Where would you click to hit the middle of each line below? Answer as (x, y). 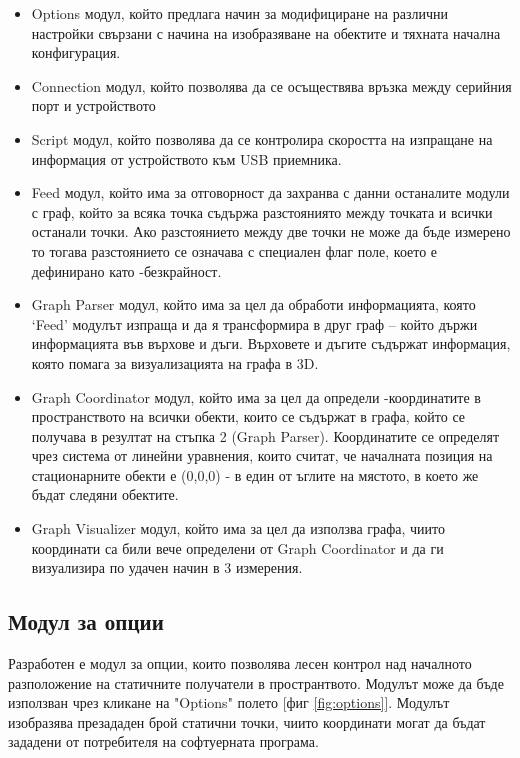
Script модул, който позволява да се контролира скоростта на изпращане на (262, 138)
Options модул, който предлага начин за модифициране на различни (239, 13)
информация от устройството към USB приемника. (186, 158)
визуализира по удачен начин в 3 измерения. (167, 567)
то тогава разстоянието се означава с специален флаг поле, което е (234, 250)
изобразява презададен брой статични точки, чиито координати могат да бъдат (247, 721)
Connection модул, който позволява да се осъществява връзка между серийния (271, 85)
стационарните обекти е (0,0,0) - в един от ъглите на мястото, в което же (255, 474)
